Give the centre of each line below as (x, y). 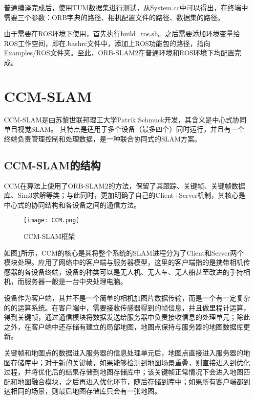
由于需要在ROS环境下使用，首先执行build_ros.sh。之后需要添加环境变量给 (122, 34)
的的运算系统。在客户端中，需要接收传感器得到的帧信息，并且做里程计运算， (127, 307)
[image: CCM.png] (52, 221)
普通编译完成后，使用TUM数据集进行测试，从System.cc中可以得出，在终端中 (126, 7)
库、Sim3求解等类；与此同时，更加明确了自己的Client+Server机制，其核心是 (125, 195)
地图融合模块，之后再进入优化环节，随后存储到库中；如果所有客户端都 (130, 381)
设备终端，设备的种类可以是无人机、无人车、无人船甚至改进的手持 (137, 271)
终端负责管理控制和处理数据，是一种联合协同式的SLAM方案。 (103, 138)
